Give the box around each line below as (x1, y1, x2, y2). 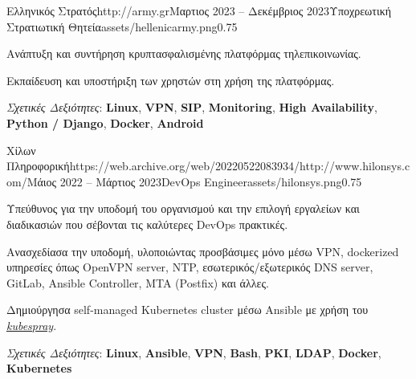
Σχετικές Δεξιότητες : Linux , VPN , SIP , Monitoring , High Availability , (6, 99, 378, 116)
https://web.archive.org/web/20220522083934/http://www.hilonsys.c (69, 157, 410, 174)
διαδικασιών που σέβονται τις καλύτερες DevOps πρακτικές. (6, 215, 288, 232)
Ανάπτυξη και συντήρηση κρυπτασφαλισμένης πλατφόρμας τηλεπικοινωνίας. (6, 45, 361, 62)
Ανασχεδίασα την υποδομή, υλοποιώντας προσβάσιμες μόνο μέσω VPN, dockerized (6, 242, 399, 259)
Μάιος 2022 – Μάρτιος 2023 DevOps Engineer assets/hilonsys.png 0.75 (27, 173, 362, 189)
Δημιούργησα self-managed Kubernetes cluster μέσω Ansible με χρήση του (6, 301, 369, 318)
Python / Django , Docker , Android (6, 114, 204, 131)
